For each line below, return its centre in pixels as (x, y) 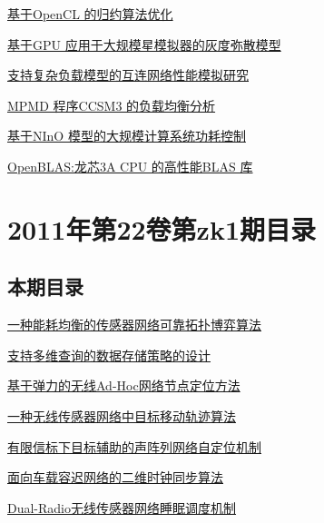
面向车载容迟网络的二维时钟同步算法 (115, 477)
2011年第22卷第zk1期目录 (162, 228)
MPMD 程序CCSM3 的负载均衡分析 (112, 105)
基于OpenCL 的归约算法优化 (90, 14)
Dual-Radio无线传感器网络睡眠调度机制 (122, 507)
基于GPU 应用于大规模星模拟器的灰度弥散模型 (144, 44)
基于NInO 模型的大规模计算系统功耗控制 (127, 136)
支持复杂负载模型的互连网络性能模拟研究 (128, 75)
